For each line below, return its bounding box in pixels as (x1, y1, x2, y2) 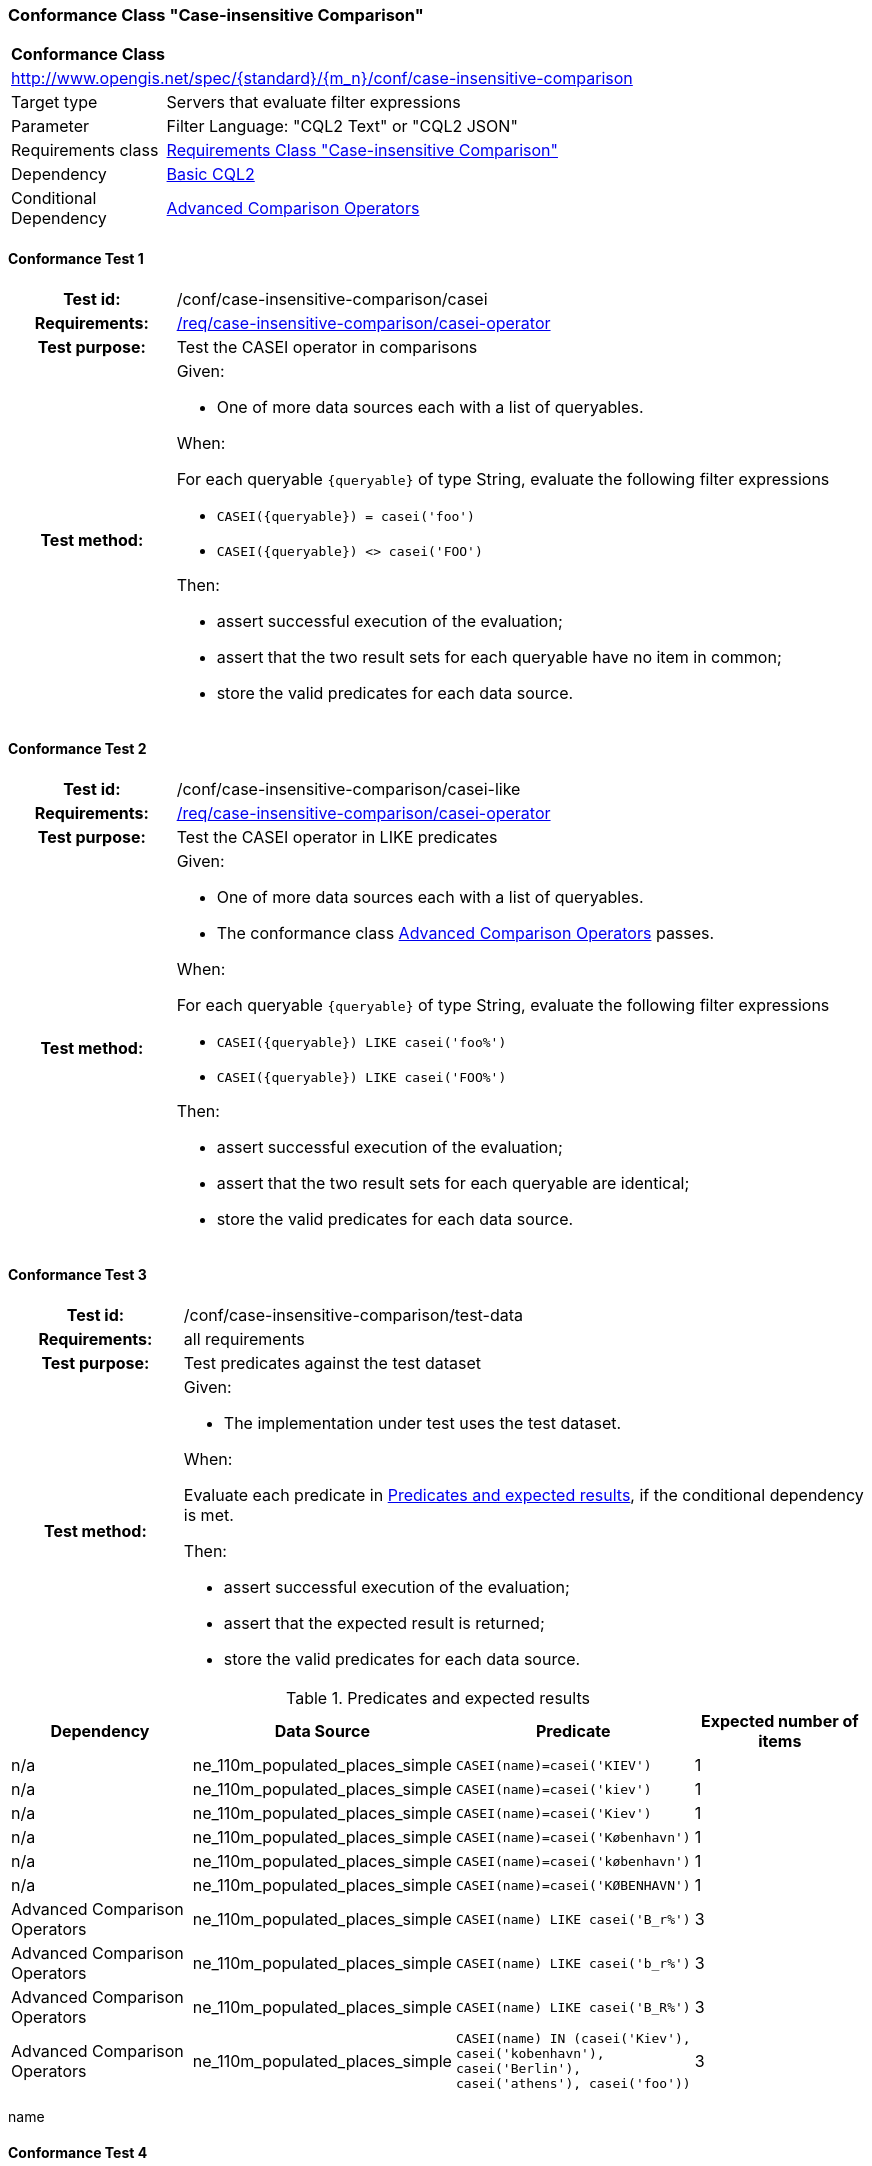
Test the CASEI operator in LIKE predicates (176, 826, 498, 847)
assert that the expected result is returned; (223, 1613, 545, 1634)
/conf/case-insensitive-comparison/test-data (183, 1305, 523, 1326)
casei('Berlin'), (455, 2061, 582, 2077)
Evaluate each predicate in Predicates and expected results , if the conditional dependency (183, 1485, 864, 1506)
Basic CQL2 (166, 164, 255, 185)
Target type (11, 92, 98, 113)
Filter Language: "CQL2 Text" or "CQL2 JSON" (166, 116, 518, 137)
